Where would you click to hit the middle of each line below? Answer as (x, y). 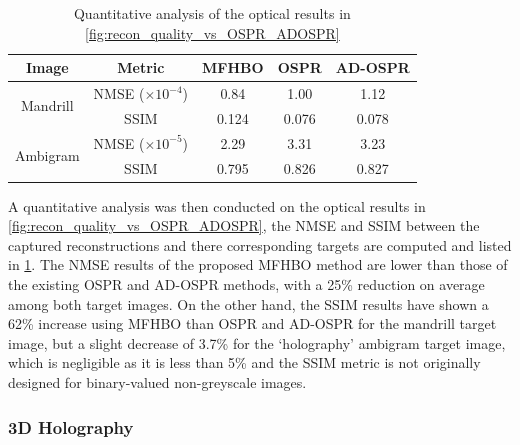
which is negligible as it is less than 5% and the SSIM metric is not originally (244, 362)
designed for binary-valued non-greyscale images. (157, 382)
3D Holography (71, 426)
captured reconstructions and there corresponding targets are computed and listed (260, 244)
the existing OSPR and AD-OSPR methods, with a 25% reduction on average (246, 284)
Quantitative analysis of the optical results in (212, 13)
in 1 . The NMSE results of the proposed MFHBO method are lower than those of (258, 264)
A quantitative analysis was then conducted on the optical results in (217, 205)
